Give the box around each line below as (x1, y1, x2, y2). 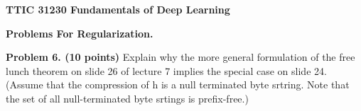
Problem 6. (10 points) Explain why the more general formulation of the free (6, 49, 355, 64)
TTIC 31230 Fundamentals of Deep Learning (6, 2, 230, 16)
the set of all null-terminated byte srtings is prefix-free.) (6, 90, 249, 105)
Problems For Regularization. (6, 25, 153, 40)
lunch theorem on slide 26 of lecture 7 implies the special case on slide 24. (6, 63, 327, 78)
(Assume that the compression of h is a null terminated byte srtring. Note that (6, 77, 350, 92)
